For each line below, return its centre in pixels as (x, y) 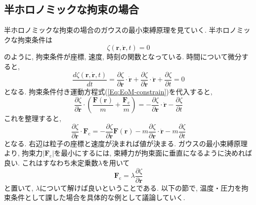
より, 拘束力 (23, 153)
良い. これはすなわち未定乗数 (51, 163)
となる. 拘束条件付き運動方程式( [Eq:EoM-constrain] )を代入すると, (108, 91)
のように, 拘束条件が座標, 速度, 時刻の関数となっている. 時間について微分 (123, 57)
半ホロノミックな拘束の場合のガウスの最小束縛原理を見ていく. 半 (110, 30)
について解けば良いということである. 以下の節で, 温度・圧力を (141, 187)
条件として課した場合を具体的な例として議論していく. (98, 197)
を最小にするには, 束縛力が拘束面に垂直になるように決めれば (153, 153)
